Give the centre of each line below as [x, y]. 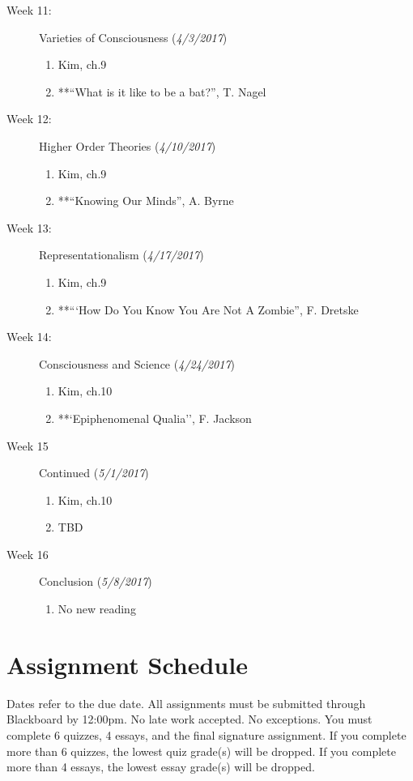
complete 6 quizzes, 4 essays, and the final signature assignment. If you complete [206, 734]
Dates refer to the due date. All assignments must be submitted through [186, 703]
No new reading [97, 609]
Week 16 [28, 554]
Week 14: [29, 337]
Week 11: [29, 10]
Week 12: [29, 119]
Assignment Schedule [127, 664]
